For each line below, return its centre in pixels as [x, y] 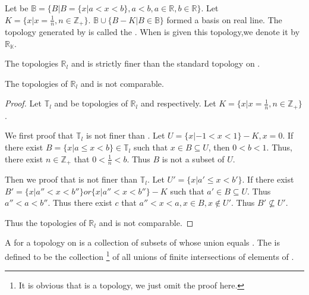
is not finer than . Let [125, 135]
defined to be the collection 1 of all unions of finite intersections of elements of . [149, 255]
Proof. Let [23, 103]
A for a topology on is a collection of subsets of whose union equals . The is [142, 242]
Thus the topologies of [45, 222]
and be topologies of [91, 103]
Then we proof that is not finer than [71, 179]
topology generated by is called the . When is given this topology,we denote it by [152, 32]
